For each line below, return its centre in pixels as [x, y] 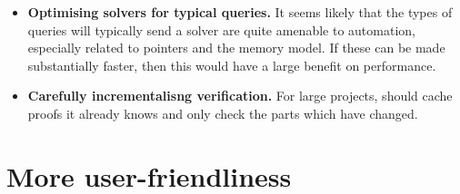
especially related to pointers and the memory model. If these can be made [236, 48]
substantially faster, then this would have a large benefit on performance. [232, 65]
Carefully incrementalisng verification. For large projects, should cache [240, 96]
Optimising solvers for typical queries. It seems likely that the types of [240, 12]
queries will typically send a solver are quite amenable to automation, [221, 29]
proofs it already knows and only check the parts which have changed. [223, 113]
